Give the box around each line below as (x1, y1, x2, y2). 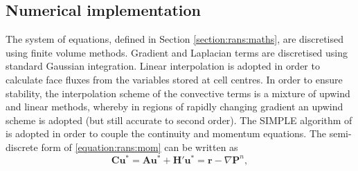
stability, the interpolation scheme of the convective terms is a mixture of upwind (6, 85, 350, 100)
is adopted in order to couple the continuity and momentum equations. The (6, 126, 327, 141)
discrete (6, 139, 38, 154)
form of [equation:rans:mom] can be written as (41, 139, 238, 154)
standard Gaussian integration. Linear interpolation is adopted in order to (6, 59, 320, 73)
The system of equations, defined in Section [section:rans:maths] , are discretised (6, 32, 344, 46)
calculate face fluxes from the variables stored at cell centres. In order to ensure (6, 72, 343, 86)
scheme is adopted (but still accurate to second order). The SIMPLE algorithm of (6, 112, 352, 127)
